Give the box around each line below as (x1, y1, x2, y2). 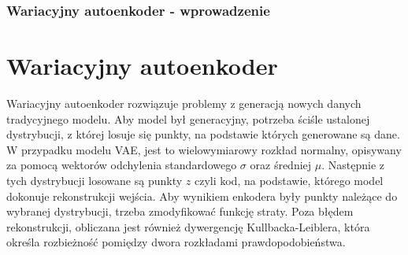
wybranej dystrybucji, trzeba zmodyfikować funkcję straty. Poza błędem (6, 203, 354, 220)
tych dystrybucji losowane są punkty (6, 172, 183, 188)
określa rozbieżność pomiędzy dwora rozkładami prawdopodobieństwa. (6, 234, 346, 250)
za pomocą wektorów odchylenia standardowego (6, 157, 237, 173)
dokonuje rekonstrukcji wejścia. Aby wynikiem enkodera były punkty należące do (6, 187, 398, 204)
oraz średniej (250, 157, 312, 173)
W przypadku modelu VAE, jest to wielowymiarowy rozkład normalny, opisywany (6, 141, 402, 157)
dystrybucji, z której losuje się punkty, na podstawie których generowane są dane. (6, 126, 400, 142)
